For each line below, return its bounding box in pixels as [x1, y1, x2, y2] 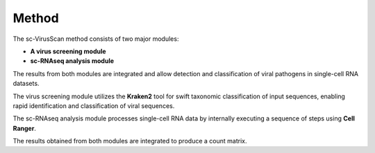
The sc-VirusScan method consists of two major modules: [12, 35, 179, 43]
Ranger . [12, 124, 36, 132]
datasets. [12, 80, 40, 88]
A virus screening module [30, 47, 107, 55]
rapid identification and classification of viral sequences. [12, 101, 175, 110]
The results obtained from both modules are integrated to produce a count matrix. [12, 137, 247, 145]
